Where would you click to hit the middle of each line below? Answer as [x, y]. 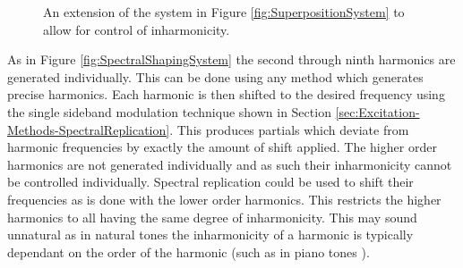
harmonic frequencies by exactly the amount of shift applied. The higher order [222, 147]
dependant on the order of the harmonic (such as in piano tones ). [189, 251]
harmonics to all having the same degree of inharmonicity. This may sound [212, 217]
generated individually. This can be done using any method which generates [215, 76]
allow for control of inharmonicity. [137, 29]
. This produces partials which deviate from [289, 129]
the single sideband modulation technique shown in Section [169, 111]
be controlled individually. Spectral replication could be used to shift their [210, 182]
